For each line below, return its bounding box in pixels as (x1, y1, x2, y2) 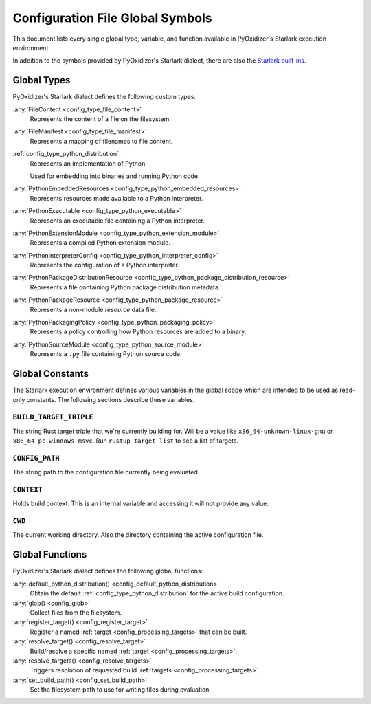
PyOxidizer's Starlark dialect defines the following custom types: (12, 93, 196, 101)
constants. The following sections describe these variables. (26, 395, 195, 404)
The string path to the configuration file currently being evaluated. (12, 468, 200, 476)
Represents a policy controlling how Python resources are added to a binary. (30, 327, 247, 336)
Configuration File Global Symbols (12, 10, 212, 25)
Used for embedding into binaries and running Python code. (30, 172, 200, 180)
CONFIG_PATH (12, 454, 60, 463)
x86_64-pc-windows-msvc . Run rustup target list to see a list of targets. (12, 437, 239, 445)
